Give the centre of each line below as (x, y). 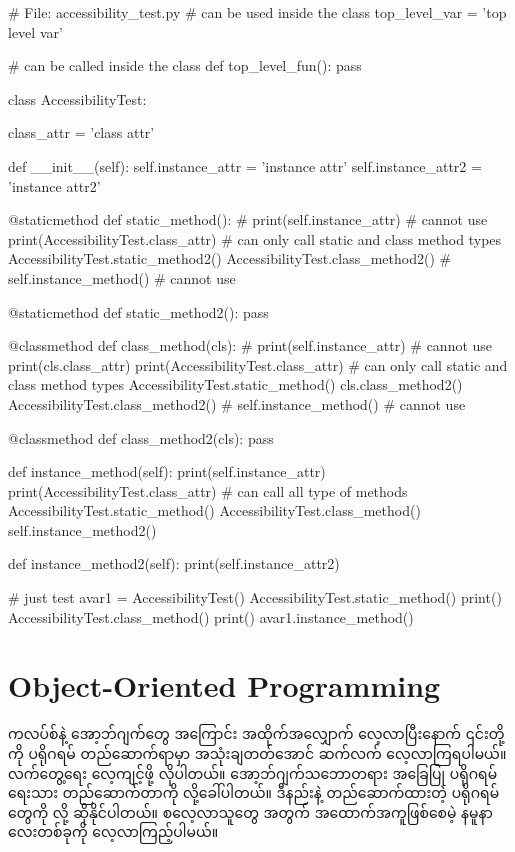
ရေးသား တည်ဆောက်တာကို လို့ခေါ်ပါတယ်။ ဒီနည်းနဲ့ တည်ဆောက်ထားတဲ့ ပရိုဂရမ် (254, 792)
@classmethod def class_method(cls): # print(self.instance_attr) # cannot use (250, 345)
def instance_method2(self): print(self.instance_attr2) (174, 563)
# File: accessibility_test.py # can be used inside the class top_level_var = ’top (257, 12)
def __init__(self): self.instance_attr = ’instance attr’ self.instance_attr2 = (245, 165)
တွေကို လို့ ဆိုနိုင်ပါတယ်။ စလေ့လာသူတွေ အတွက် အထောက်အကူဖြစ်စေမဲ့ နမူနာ (250, 811)
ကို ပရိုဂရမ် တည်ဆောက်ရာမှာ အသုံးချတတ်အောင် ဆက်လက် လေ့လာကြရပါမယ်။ (257, 752)
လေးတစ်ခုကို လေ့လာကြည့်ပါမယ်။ (113, 831)
